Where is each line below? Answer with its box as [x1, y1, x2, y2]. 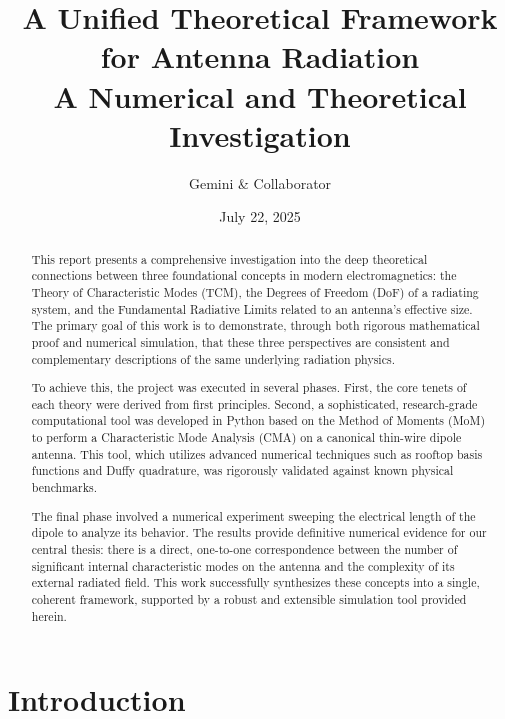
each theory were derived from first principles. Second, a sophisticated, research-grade [31, 395, 478, 412]
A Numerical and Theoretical [53, 75, 467, 116]
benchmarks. [31, 479, 97, 496]
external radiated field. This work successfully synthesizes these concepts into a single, [31, 574, 480, 591]
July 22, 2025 [219, 206, 301, 227]
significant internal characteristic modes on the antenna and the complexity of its [31, 557, 455, 574]
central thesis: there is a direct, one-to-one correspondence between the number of [31, 540, 458, 557]
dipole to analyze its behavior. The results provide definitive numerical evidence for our [31, 524, 487, 541]
